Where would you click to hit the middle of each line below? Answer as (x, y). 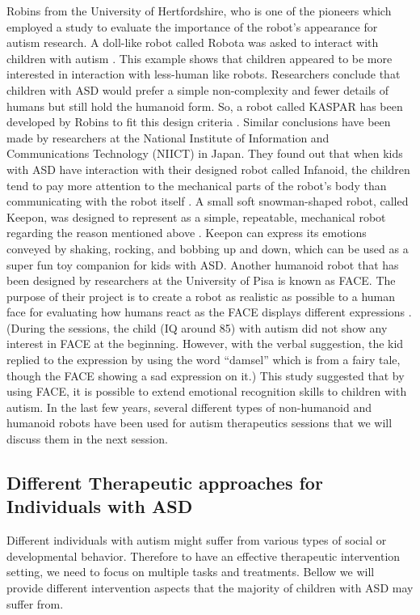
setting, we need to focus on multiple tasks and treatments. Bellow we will (191, 572)
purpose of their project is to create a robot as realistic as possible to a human (201, 296)
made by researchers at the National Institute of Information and (168, 137)
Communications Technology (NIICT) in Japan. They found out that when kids (205, 153)
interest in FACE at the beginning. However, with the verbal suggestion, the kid (205, 344)
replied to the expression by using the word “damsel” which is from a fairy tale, (204, 360)
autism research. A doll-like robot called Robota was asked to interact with (193, 42)
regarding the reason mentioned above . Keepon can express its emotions (187, 233)
